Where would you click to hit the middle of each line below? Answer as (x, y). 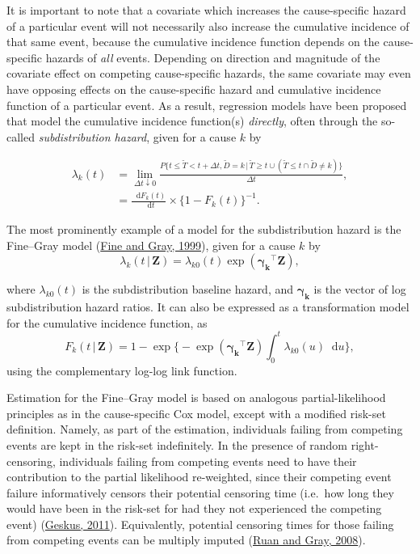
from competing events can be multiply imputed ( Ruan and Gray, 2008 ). (186, 540)
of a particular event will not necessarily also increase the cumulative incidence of (208, 25)
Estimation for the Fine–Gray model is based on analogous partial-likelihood (196, 398)
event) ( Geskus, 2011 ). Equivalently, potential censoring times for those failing (200, 524)
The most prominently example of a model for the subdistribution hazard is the (204, 229)
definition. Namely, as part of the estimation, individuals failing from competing (205, 429)
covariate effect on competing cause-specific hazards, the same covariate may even (209, 73)
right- (365, 444)
